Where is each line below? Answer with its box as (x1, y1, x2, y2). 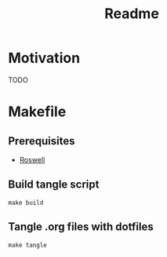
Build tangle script (8, 178, 100, 192)
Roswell (19, 155, 45, 164)
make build (8, 199, 44, 207)
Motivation (8, 49, 81, 67)
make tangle (8, 241, 47, 249)
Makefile (8, 103, 67, 121)
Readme (104, 5, 159, 23)
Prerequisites (8, 134, 75, 147)
